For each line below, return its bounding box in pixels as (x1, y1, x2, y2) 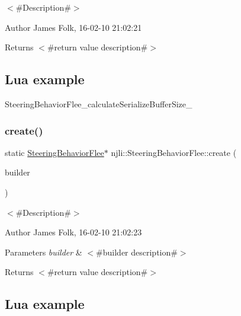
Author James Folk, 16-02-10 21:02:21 (5, 21, 142, 33)
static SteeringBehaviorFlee (5, 146, 104, 158)
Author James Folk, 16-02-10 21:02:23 (5, 226, 142, 238)
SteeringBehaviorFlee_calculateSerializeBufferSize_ (5, 97, 192, 110)
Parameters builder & (5, 245, 82, 258)
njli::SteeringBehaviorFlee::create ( (111, 146, 237, 158)
